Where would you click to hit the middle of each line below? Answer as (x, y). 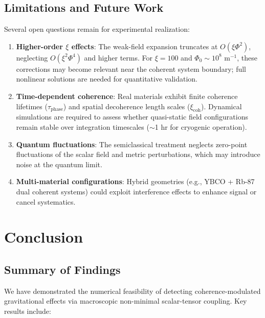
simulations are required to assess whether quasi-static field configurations (132, 117)
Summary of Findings (62, 269)
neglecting (32, 57)
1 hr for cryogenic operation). (201, 126)
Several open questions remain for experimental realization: (97, 29)
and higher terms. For (118, 57)
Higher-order (39, 46)
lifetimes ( (32, 106)
